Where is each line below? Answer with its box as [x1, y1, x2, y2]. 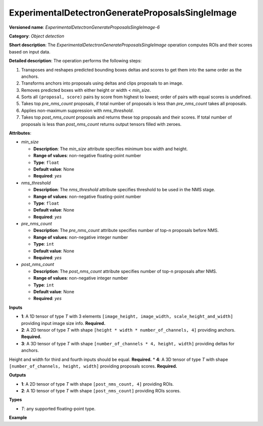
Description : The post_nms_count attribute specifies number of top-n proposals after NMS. [33, 268, 217, 274]
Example [9, 415, 27, 421]
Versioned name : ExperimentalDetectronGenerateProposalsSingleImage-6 [9, 24, 160, 30]
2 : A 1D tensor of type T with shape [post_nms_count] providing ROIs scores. [21, 388, 181, 394]
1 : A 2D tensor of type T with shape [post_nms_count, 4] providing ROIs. [21, 381, 174, 387]
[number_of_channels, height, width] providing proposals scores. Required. [9, 363, 177, 369]
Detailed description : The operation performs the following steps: [9, 58, 142, 64]
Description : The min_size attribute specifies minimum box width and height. [33, 146, 188, 152]
